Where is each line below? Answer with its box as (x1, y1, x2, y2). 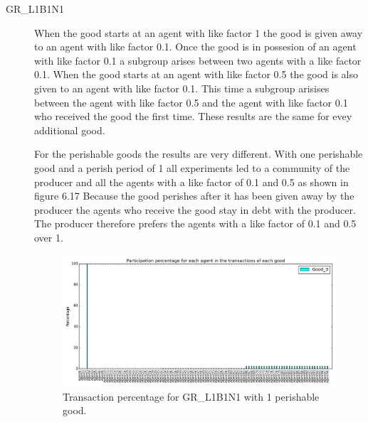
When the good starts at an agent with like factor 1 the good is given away (34, 25, 363, 40)
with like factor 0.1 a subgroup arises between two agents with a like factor (34, 53, 362, 67)
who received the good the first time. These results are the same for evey (34, 109, 352, 124)
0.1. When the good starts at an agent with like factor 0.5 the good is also (34, 67, 358, 82)
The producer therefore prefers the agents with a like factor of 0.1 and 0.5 (34, 216, 357, 231)
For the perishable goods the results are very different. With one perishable (34, 146, 363, 161)
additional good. (34, 122, 105, 137)
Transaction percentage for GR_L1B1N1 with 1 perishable (63, 389, 320, 404)
